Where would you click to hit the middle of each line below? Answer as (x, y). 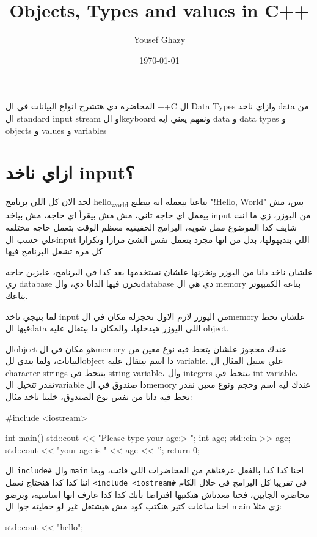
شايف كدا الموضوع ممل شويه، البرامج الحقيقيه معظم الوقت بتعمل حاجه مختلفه (151, 227)
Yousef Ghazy (159, 39)
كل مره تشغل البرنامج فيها (54, 251)
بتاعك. (17, 295)
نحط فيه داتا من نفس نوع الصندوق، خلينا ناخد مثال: (99, 397)
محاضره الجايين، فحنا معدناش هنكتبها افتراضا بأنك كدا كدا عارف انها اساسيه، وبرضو (158, 494)
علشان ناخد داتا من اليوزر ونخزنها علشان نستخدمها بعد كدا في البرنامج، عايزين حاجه (159, 271)
